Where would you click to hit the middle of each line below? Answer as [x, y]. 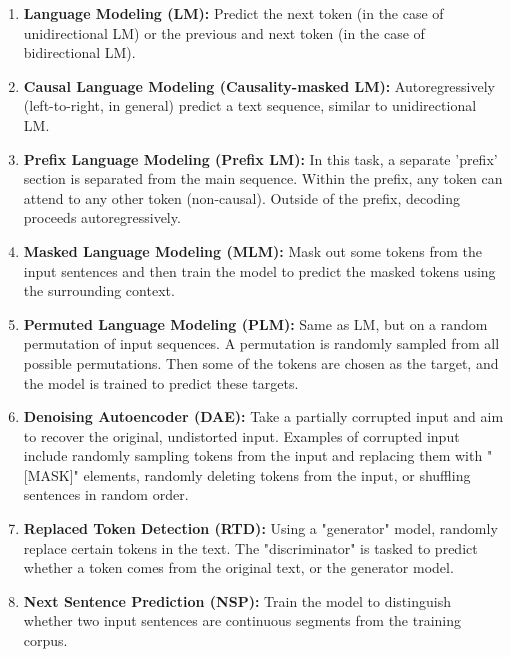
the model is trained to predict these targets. [161, 382]
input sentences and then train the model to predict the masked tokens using [259, 270]
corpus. [45, 640]
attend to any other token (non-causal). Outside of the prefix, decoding [242, 197]
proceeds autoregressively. [102, 217]
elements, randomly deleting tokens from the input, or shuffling [277, 474]
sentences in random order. [106, 494]
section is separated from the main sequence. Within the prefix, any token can [263, 178]
